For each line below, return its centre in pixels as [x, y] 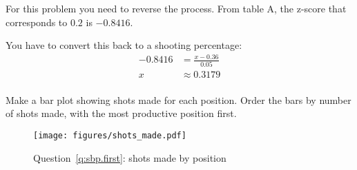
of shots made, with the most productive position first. [121, 113]
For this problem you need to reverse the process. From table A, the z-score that [176, 8]
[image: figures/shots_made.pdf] [110, 135]
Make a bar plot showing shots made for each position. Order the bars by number [178, 99]
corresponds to [37, 22]
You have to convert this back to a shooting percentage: [124, 45]
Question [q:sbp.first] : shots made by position [130, 157]
